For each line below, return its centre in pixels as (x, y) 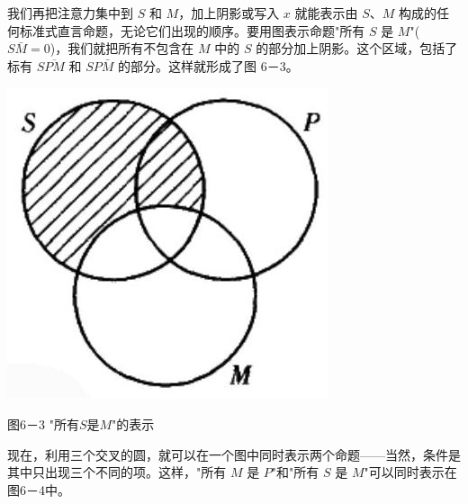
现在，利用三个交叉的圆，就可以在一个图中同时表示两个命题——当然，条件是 (234, 454)
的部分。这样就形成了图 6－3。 (208, 65)
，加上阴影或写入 (229, 13)
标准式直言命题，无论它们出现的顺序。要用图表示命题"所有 (192, 30)
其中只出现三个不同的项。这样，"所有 (117, 472)
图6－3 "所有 (43, 423)
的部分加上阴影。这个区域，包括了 (357, 48)
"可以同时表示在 (410, 472)
